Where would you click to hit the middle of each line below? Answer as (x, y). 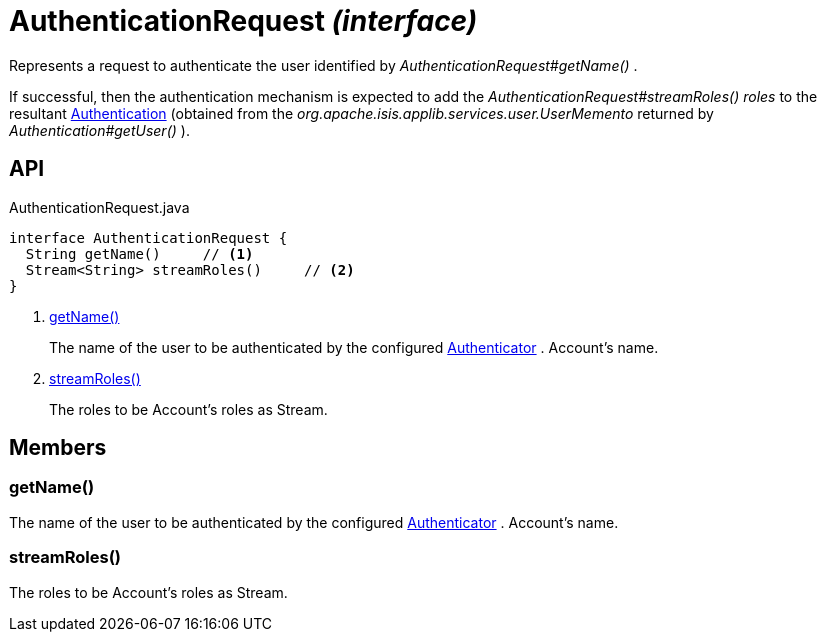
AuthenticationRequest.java (99, 207)
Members (58, 448)
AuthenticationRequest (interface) (243, 21)
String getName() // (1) (139, 253)
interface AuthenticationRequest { (148, 237)
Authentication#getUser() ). (99, 130)
